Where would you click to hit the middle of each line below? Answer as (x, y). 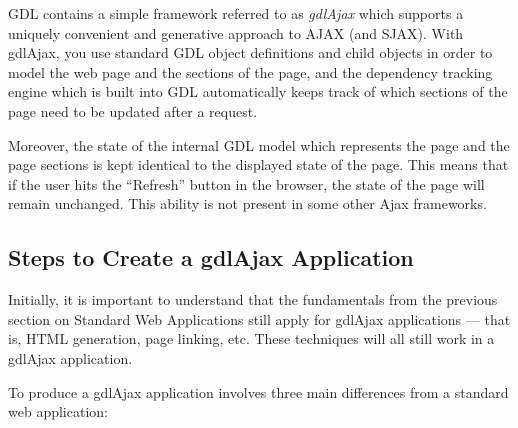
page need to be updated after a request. (133, 110)
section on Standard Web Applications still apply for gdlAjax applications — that (259, 318)
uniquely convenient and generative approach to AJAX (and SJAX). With (236, 32)
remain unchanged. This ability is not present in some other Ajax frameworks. (247, 203)
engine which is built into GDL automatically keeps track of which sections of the (258, 91)
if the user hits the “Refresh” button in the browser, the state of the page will (246, 183)
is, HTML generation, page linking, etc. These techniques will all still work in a (251, 338)
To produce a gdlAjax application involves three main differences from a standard (258, 391)
